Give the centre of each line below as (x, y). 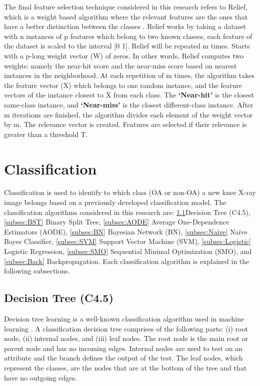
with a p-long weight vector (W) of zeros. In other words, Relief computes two (124, 55)
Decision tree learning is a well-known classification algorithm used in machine (124, 318)
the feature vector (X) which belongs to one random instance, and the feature (123, 85)
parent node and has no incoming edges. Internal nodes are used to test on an (123, 348)
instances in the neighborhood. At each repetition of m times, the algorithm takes (129, 75)
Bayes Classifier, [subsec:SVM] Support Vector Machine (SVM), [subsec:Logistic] (127, 241)
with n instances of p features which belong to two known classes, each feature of (128, 36)
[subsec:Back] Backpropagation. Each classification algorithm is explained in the (127, 261)
